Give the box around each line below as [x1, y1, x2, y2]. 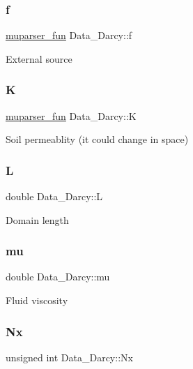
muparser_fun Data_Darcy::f [6, 28, 132, 43]
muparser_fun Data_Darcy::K [6, 108, 137, 123]
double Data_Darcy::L [6, 189, 103, 204]
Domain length [6, 212, 69, 227]
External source [6, 51, 72, 66]
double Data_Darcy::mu [6, 269, 110, 284]
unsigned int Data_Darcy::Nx [6, 349, 133, 364]
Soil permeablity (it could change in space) [6, 132, 189, 146]
